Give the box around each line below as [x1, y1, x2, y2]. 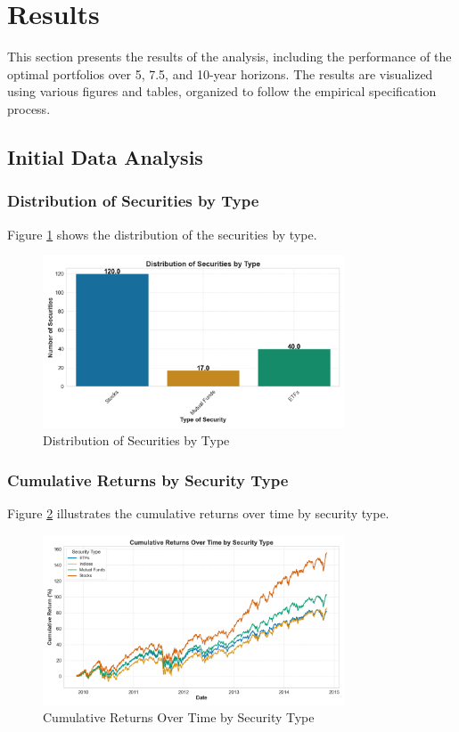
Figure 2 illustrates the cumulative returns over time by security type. [7, 504, 389, 523]
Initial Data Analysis [7, 142, 203, 170]
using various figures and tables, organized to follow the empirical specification [7, 82, 437, 101]
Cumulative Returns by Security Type [7, 468, 289, 491]
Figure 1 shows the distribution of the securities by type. [7, 224, 317, 243]
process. [7, 99, 51, 118]
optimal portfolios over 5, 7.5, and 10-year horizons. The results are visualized [7, 64, 433, 83]
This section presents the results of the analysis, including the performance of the [7, 47, 452, 66]
